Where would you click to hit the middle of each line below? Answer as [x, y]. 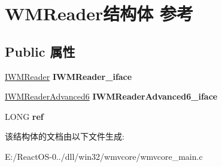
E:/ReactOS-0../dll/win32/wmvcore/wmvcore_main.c [104, 156]
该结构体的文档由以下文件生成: [65, 136]
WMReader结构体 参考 [99, 13]
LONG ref [24, 116]
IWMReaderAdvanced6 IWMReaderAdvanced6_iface [111, 96]
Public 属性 [40, 51]
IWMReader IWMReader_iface [69, 76]
